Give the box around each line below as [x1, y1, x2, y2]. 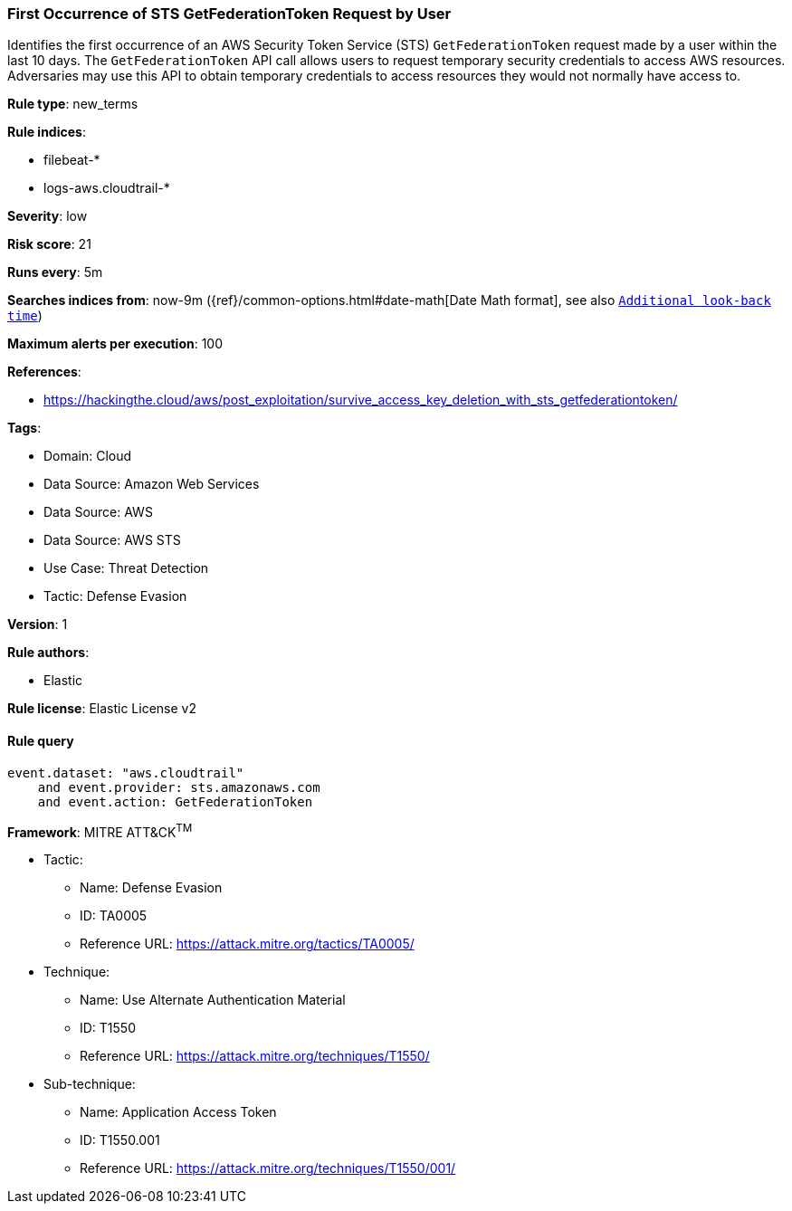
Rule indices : [7, 124, 86, 140]
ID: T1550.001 [80, 1132, 160, 1149]
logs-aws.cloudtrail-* [43, 180, 170, 196]
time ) [7, 308, 43, 324]
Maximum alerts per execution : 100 [7, 336, 224, 352]
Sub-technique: [43, 1076, 136, 1092]
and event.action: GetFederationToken [37, 794, 313, 809]
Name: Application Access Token [80, 1104, 277, 1120]
